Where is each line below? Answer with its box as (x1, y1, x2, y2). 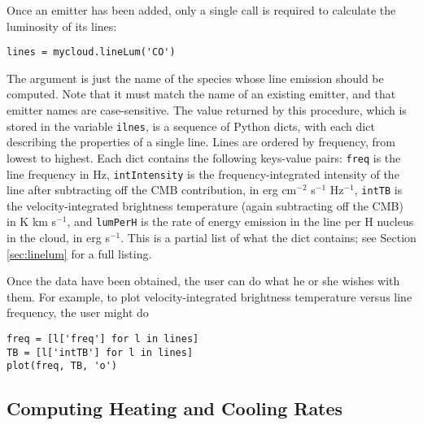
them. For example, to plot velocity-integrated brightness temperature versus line (7, 288, 412, 305)
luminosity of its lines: (7, 17, 117, 34)
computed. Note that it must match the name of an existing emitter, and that (7, 85, 396, 102)
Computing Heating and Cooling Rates (7, 396, 343, 421)
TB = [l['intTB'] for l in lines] (7, 346, 194, 358)
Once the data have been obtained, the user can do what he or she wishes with (7, 272, 400, 289)
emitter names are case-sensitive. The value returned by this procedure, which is (7, 102, 407, 119)
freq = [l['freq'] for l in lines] (7, 333, 199, 345)
